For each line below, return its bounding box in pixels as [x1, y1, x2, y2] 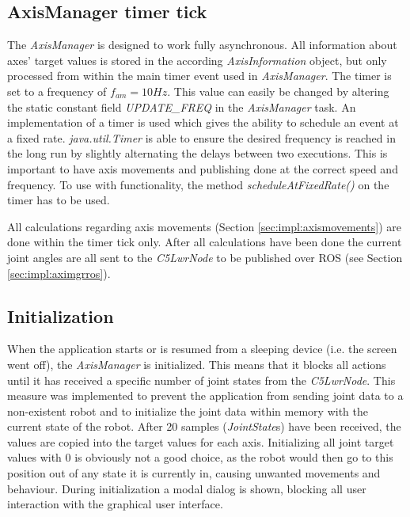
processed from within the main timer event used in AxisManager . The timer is [7, 67, 392, 84]
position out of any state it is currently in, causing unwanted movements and [7, 465, 381, 481]
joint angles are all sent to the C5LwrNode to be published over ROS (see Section [7, 249, 403, 265]
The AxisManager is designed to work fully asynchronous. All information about [7, 36, 397, 53]
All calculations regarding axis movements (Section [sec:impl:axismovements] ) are [7, 218, 401, 234]
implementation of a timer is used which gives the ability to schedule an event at [7, 114, 399, 131]
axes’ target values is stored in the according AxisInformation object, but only [7, 51, 387, 68]
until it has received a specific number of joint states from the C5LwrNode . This [7, 371, 396, 388]
